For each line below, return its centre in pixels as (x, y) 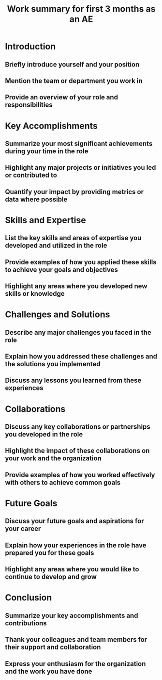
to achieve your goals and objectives (62, 269)
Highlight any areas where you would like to (72, 569)
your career (23, 529)
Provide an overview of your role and (62, 97)
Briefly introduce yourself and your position (72, 64)
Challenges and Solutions (58, 315)
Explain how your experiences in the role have (76, 545)
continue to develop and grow (51, 577)
